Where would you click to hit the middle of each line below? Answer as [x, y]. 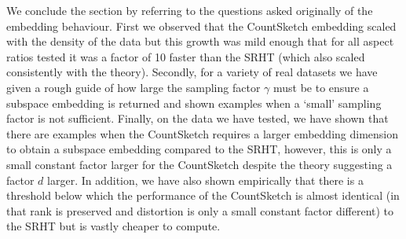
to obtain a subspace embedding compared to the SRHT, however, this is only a [199, 149]
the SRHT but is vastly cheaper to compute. [113, 226]
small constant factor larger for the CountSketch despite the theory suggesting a [199, 164]
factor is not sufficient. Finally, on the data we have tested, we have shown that [198, 118]
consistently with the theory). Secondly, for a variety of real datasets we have [192, 72]
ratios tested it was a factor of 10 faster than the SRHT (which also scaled [186, 56]
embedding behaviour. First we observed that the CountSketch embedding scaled [201, 26]
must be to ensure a [321, 87]
